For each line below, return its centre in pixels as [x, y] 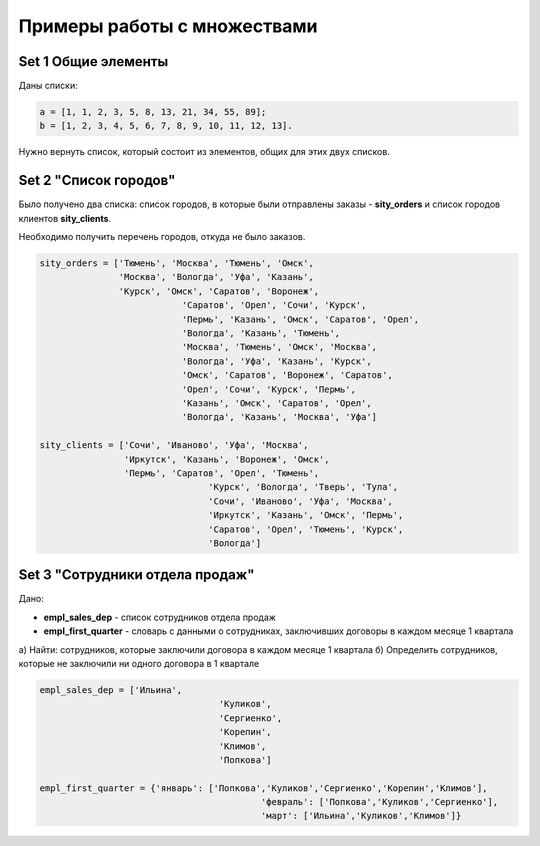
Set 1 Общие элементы [93, 61]
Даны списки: [48, 86]
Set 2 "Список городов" [97, 180]
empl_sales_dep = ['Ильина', [111, 689]
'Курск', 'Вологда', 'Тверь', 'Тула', [303, 487]
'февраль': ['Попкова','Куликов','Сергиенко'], [379, 802]
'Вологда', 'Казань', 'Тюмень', [261, 333]
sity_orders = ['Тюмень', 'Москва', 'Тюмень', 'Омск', [176, 263]
